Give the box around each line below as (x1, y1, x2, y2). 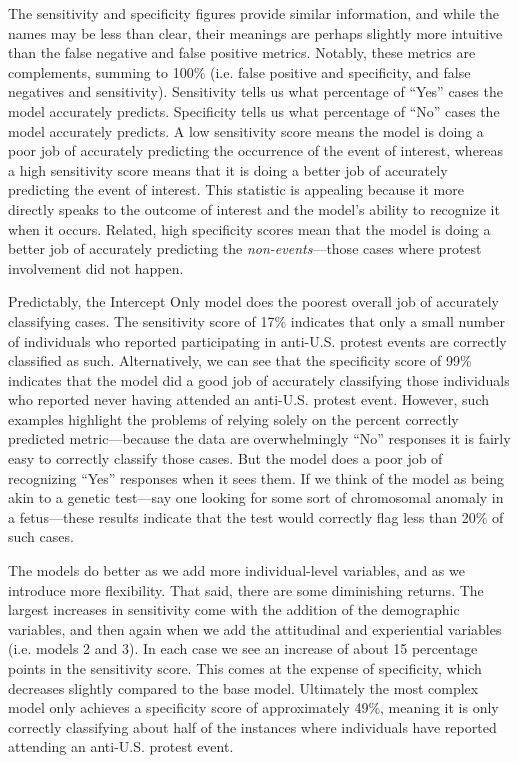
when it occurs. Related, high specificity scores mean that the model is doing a (8, 218, 491, 239)
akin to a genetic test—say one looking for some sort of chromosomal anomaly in (8, 487, 504, 508)
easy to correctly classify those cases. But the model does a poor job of (8, 448, 443, 469)
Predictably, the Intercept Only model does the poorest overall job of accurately (8, 291, 499, 312)
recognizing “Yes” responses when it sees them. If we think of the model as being (8, 467, 504, 488)
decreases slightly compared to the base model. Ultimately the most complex (8, 677, 479, 698)
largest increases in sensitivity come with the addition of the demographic (8, 599, 460, 620)
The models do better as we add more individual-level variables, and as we (8, 560, 465, 581)
